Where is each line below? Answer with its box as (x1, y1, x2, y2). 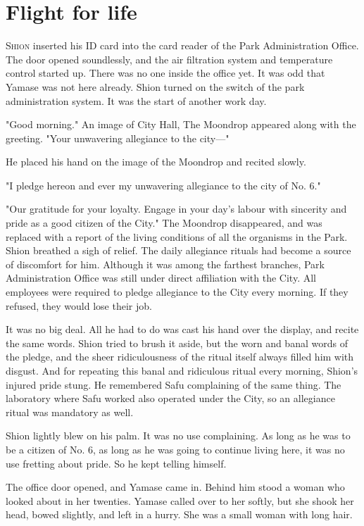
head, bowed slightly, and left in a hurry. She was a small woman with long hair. (6, 507, 353, 522)
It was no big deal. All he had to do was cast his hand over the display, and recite (6, 322, 359, 337)
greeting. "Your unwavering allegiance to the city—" (6, 130, 230, 145)
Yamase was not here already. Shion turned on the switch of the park (6, 79, 305, 94)
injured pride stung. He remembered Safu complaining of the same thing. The (6, 377, 341, 392)
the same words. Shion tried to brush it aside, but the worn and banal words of (6, 335, 348, 350)
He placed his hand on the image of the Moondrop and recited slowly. (6, 154, 306, 169)
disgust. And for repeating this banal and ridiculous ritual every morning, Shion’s (6, 363, 358, 377)
